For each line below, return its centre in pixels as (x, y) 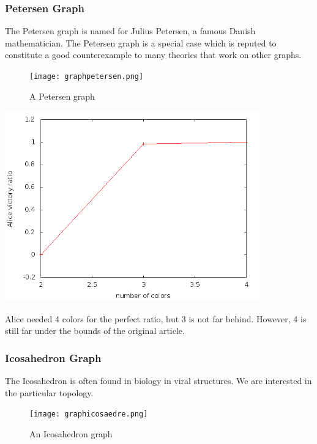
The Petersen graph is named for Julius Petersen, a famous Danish (130, 31)
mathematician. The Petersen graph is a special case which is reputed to (141, 43)
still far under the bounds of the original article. (95, 331)
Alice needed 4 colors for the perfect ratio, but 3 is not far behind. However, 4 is (156, 318)
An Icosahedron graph (71, 433)
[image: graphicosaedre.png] (89, 414)
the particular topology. (49, 392)
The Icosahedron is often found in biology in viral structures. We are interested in (158, 381)
